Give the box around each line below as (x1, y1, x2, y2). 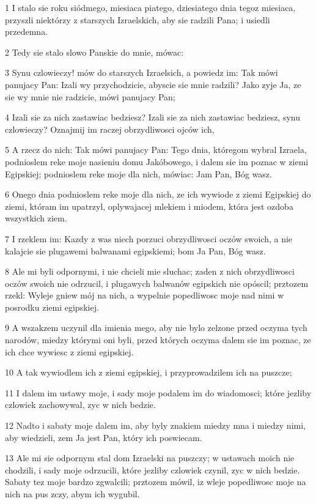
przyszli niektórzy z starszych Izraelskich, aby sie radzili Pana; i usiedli (5, 13, 270, 26)
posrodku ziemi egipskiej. (5, 300, 99, 313)
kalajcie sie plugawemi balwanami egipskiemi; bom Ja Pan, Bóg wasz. (5, 244, 266, 257)
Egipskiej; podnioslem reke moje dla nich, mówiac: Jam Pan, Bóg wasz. (5, 167, 272, 180)
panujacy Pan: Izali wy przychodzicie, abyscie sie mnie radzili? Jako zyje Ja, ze (5, 78, 301, 91)
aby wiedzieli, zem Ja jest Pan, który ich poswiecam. (5, 431, 202, 443)
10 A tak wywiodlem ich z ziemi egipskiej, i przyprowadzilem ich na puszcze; (5, 366, 292, 379)
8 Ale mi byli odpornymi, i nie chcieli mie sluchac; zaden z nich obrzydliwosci (5, 265, 295, 278)
